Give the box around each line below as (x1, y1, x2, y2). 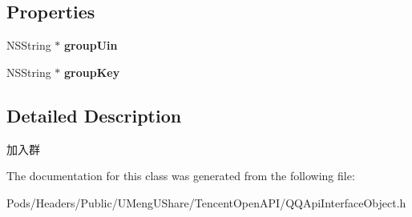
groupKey (64, 63, 120, 80)
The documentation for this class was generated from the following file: (6, 167, 355, 184)
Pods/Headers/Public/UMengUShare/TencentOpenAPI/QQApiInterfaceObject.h (6, 194, 406, 211)
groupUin (64, 37, 118, 54)
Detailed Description (6, 102, 182, 127)
